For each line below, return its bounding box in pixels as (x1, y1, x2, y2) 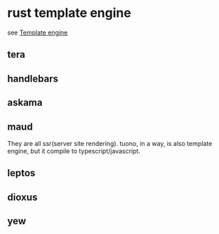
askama (7, 97, 43, 109)
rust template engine (7, 5, 131, 21)
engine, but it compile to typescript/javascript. (7, 147, 140, 155)
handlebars (7, 73, 58, 85)
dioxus (7, 191, 38, 203)
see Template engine (7, 28, 68, 37)
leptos (7, 167, 36, 179)
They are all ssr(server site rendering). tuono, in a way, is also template (7, 139, 213, 147)
